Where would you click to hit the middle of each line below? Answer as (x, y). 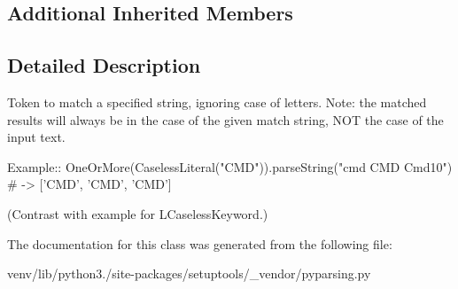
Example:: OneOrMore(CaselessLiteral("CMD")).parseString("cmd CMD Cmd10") (230, 166)
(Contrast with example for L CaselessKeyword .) (138, 213)
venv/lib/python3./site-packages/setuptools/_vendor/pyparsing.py (189, 273)
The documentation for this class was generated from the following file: (200, 243)
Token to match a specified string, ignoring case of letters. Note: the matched (217, 102)
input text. (36, 137)
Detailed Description (104, 65)
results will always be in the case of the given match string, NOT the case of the (225, 119)
